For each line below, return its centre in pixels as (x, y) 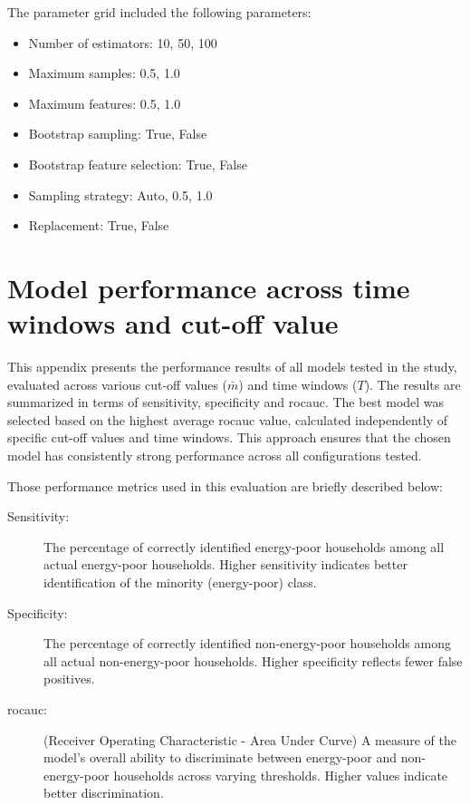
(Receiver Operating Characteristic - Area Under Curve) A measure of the (250, 739)
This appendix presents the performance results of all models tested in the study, (232, 367)
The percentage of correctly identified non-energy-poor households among (247, 643)
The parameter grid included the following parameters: (159, 12)
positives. (69, 679)
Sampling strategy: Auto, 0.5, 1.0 (120, 194)
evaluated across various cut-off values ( (118, 384)
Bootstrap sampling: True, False (118, 134)
